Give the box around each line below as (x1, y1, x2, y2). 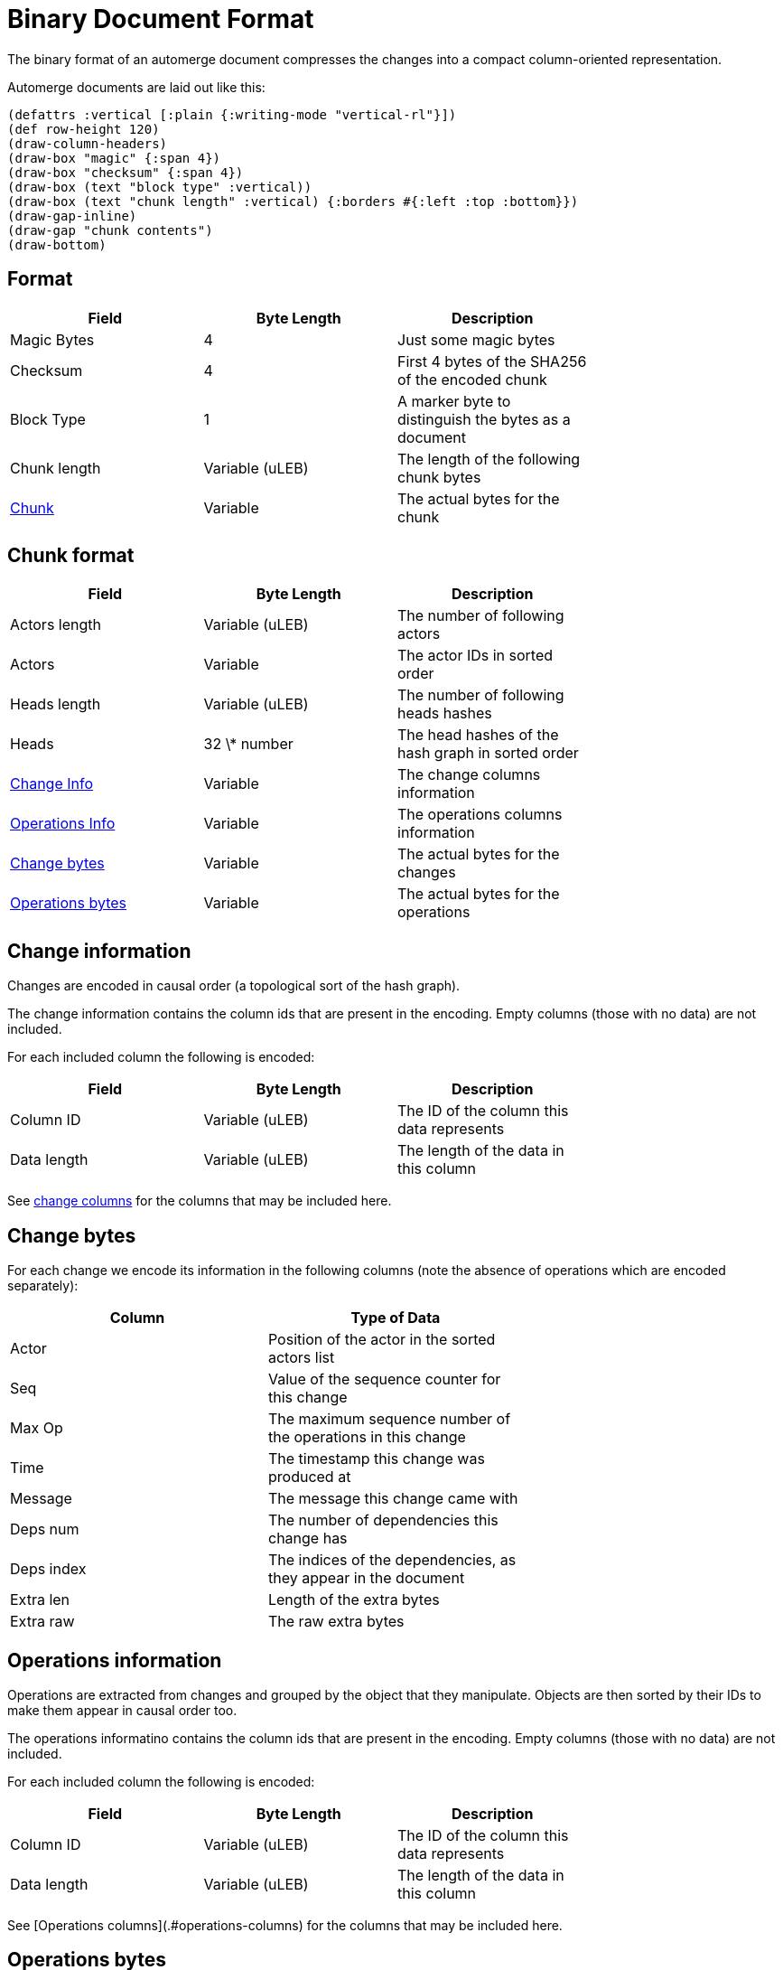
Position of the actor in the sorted (267, 1330, 496, 1349)
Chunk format (7, 544, 135, 568)
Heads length (10, 695, 101, 714)
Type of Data (350, 1309, 441, 1327)
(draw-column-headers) (7, 136, 168, 151)
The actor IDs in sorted (397, 646, 554, 665)
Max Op (10, 1419, 63, 1438)
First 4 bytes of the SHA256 (397, 352, 587, 371)
